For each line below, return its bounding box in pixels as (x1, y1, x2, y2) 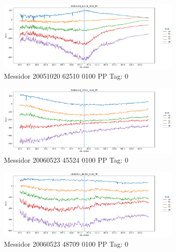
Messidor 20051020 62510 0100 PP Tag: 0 (4, 71, 129, 81)
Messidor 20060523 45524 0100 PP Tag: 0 (4, 155, 129, 165)
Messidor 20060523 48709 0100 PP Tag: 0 (4, 239, 129, 249)
